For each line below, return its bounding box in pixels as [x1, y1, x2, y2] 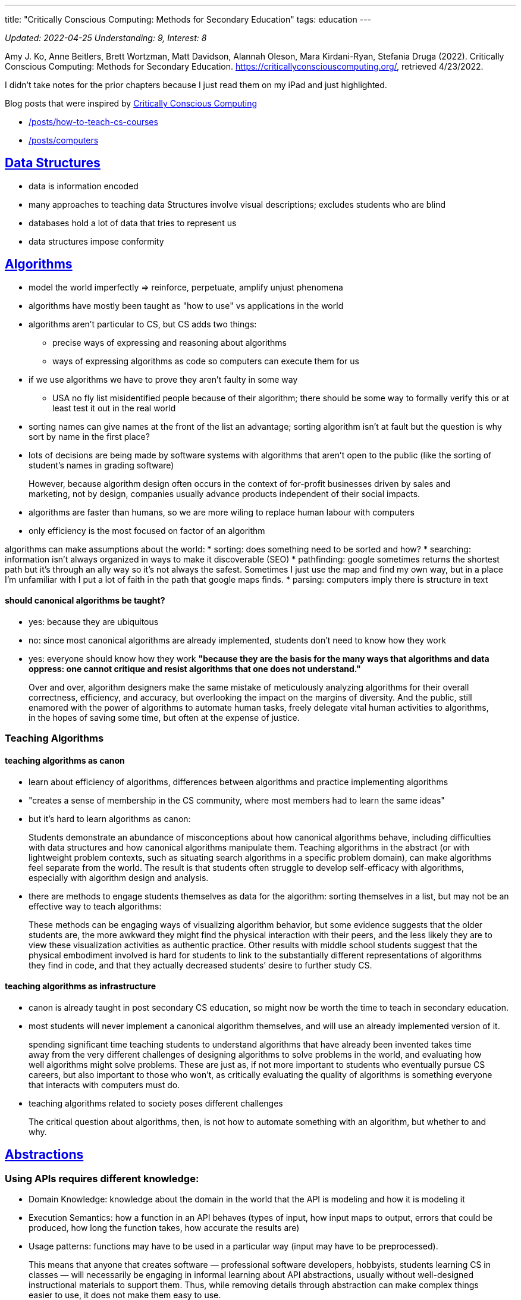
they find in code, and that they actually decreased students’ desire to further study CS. [29, 960, 372, 970]
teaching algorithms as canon [5, 755, 125, 765]
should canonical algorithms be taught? [5, 595, 165, 606]
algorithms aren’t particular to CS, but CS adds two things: [29, 318, 257, 329]
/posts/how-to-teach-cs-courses [29, 117, 158, 127]
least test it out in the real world [52, 402, 176, 413]
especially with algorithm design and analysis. [29, 872, 209, 883]
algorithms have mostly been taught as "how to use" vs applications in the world [29, 300, 344, 311]
